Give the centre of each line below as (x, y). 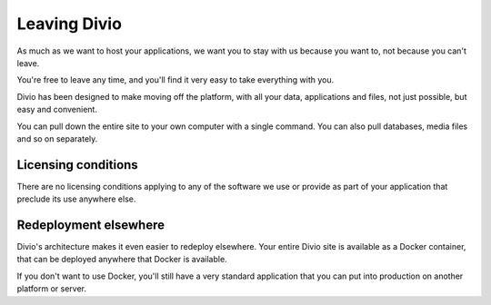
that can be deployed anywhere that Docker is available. (122, 260)
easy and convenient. (57, 110)
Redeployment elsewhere (91, 225)
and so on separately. (57, 138)
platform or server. (51, 289)
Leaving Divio (70, 24)
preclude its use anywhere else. (76, 199)
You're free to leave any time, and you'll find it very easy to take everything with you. (175, 80)
